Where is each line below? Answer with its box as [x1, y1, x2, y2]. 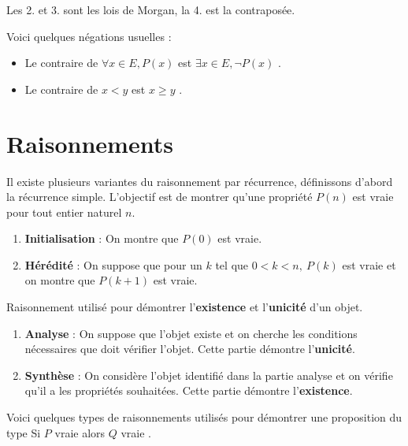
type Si [6, 424, 41, 440]
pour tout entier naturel [6, 203, 122, 220]
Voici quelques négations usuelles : [6, 28, 172, 44]
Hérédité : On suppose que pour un [24, 256, 202, 273]
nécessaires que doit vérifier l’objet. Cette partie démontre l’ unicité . [24, 340, 355, 357]
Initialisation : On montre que [24, 230, 179, 247]
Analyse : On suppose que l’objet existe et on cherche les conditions [24, 325, 358, 341]
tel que [215, 256, 249, 273]
